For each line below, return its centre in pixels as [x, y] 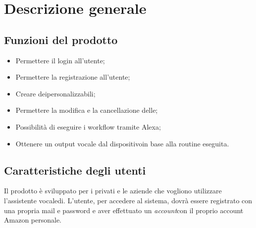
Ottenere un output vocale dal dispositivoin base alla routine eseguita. [122, 143]
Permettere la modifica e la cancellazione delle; [87, 110]
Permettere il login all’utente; [60, 60]
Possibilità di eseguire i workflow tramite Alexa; [88, 126]
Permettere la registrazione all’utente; [73, 77]
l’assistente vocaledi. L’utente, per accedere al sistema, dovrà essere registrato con [128, 200]
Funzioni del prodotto [61, 39]
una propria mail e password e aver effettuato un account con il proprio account [124, 210]
